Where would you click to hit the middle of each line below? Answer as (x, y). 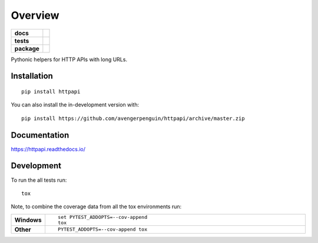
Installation (32, 76)
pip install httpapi (51, 91)
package (27, 48)
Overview (35, 15)
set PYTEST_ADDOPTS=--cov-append (102, 217)
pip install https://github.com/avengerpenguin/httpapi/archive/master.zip (133, 118)
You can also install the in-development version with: (75, 105)
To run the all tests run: (39, 180)
